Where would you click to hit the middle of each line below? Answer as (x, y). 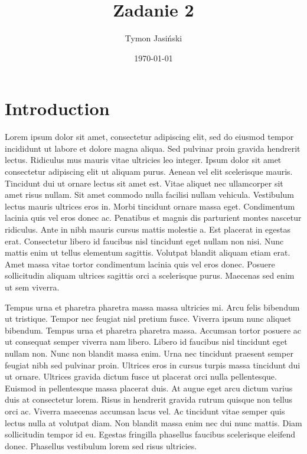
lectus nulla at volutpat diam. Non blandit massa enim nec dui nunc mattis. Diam (153, 422)
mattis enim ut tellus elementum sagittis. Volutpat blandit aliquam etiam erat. (148, 252)
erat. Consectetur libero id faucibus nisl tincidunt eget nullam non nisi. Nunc (144, 241)
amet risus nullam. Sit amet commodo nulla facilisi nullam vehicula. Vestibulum (149, 195)
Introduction (57, 108)
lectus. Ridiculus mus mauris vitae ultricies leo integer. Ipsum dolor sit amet (143, 160)
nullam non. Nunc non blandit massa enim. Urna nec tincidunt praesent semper (149, 353)
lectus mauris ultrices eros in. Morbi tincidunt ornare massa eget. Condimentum (150, 206)
